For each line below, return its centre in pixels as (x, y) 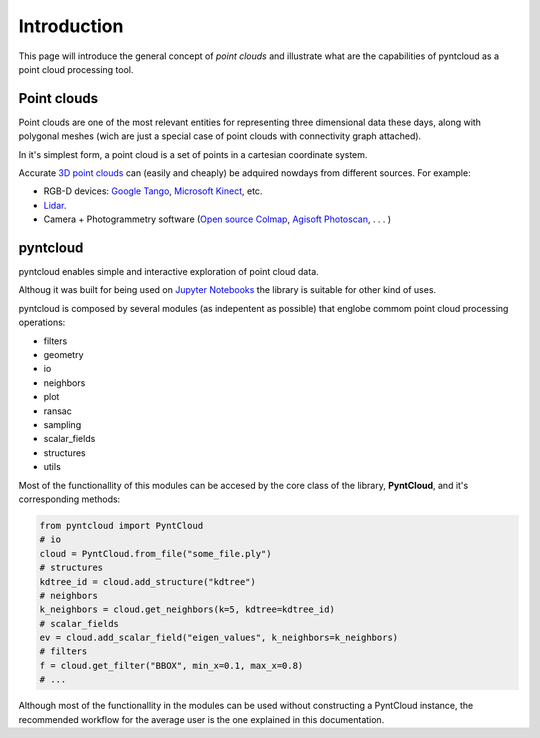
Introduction (71, 26)
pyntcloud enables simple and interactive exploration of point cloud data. (168, 272)
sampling (62, 424)
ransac (57, 411)
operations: (42, 322)
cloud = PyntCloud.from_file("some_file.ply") (155, 553)
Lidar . (55, 205)
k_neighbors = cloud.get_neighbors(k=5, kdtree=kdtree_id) (187, 609)
